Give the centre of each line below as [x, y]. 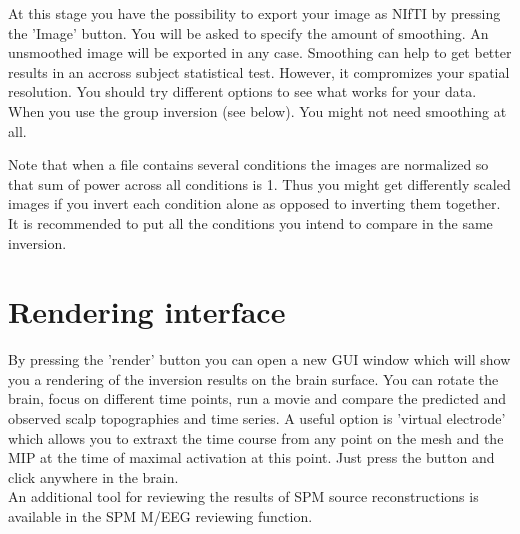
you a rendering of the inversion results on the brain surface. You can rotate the [253, 378]
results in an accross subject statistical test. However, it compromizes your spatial [259, 71]
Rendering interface [147, 311]
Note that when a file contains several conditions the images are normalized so [248, 164]
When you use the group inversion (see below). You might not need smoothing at [257, 110]
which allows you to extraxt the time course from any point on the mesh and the [256, 437]
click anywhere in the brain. [93, 476]
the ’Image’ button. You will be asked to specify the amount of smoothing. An [248, 32]
